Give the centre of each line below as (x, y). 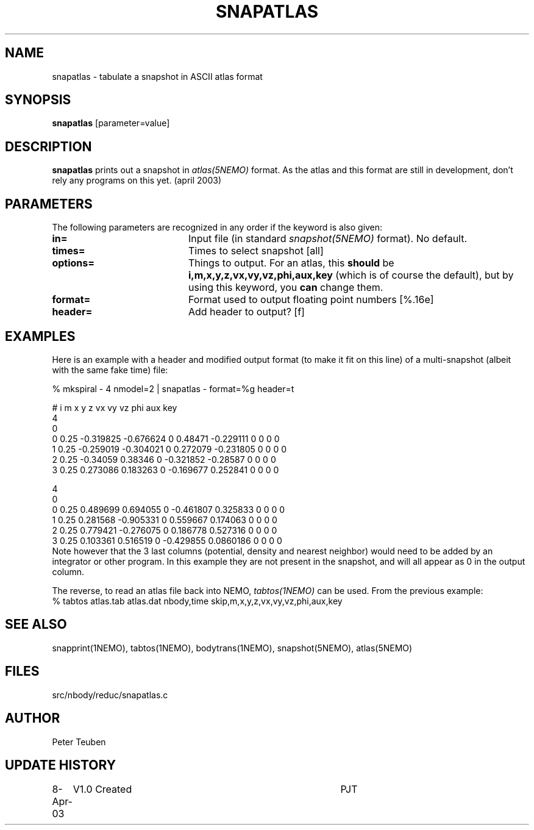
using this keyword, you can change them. (286, 288)
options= (73, 263)
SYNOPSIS (38, 100)
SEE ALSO (36, 624)
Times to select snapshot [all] (256, 251)
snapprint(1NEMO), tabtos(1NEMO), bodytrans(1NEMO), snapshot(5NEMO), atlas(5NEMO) (232, 648)
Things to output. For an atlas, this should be (291, 263)
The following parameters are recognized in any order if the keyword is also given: (217, 227)
